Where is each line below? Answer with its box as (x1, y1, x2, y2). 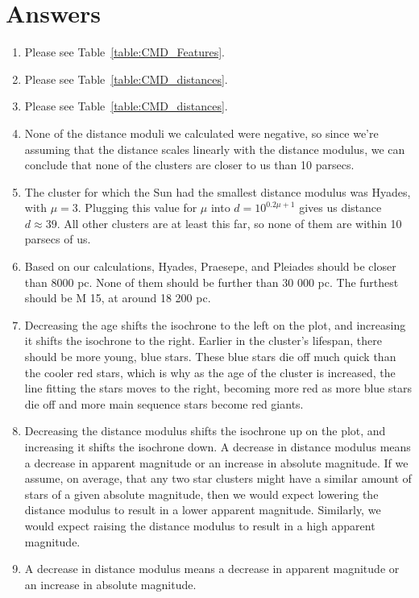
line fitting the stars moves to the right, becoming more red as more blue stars (24, 380, 412, 397)
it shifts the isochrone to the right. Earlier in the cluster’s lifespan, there (24, 332, 382, 349)
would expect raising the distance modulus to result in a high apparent (24, 517, 375, 534)
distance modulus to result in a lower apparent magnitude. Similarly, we (24, 501, 381, 518)
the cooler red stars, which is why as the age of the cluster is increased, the (24, 363, 396, 380)
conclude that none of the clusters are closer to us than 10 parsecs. (24, 156, 355, 173)
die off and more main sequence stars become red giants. (24, 395, 304, 412)
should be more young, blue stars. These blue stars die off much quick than (24, 348, 396, 365)
